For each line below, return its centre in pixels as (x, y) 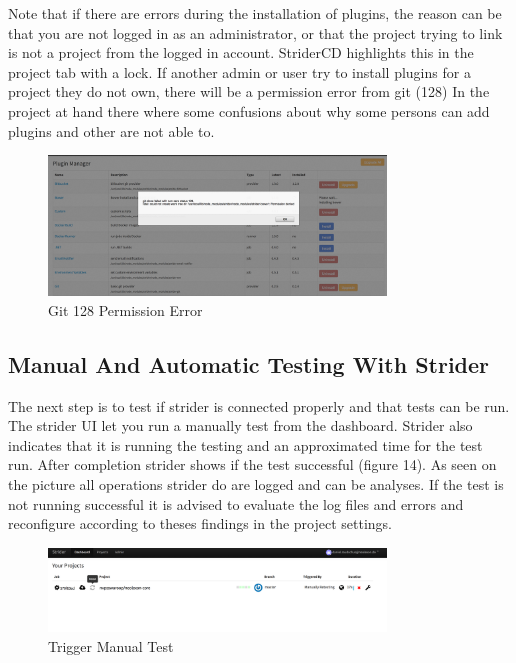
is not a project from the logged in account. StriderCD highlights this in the (241, 52)
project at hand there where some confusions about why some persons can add (249, 110)
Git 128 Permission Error (125, 309)
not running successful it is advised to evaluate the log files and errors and (236, 503)
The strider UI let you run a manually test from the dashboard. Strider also (240, 425)
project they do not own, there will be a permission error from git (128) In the (249, 91)
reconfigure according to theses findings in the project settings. (200, 523)
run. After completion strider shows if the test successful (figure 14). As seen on (252, 464)
